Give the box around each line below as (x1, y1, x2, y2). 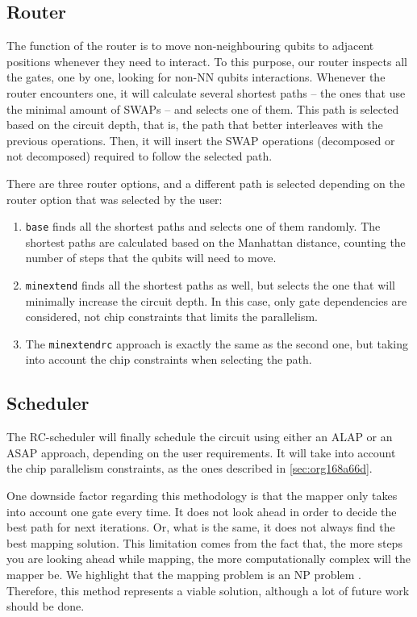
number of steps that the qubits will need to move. (25, 249, 277, 266)
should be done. (6, 598, 85, 615)
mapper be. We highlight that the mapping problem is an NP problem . (6, 566, 361, 583)
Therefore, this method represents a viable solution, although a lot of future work (6, 582, 410, 598)
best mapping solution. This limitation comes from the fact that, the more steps (6, 534, 402, 551)
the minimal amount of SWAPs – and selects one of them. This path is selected (6, 100, 399, 117)
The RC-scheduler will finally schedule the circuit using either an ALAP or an (6, 428, 393, 445)
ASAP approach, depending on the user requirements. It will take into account (6, 444, 396, 461)
